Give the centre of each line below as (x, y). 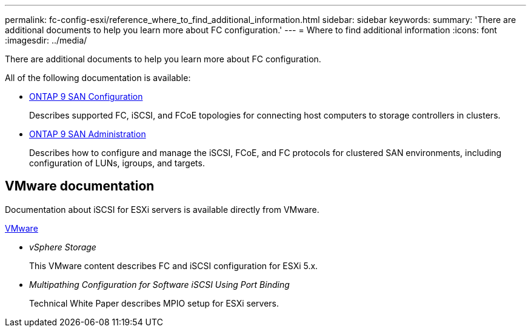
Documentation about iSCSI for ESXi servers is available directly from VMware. (162, 209)
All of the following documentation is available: (98, 78)
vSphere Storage (63, 247)
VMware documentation (80, 186)
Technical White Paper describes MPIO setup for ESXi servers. (154, 303)
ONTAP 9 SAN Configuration (86, 96)
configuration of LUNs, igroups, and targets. (117, 163)
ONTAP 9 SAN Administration (88, 134)
